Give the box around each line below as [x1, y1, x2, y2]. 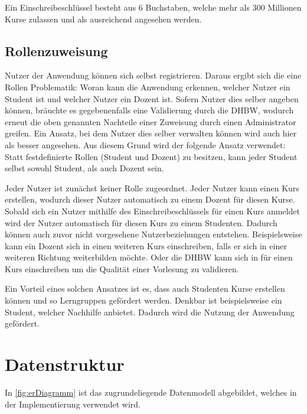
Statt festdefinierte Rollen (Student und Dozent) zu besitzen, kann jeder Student [5, 150, 298, 162]
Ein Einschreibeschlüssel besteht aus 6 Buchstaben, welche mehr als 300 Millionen [5, 1, 302, 13]
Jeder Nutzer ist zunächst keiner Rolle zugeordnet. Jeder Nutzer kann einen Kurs [5, 181, 299, 194]
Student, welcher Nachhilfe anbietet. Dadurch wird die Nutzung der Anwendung [5, 305, 295, 318]
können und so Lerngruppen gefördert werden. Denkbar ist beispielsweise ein [5, 294, 282, 307]
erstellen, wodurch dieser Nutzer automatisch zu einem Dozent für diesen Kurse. [5, 193, 295, 206]
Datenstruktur [5, 352, 125, 376]
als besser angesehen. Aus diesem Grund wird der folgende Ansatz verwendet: [5, 138, 286, 151]
